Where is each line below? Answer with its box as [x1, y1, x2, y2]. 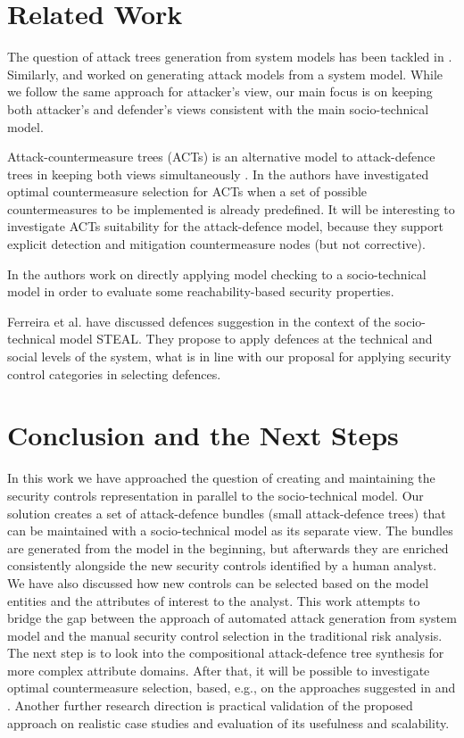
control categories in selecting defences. [7, 364, 221, 383]
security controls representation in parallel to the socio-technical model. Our [7, 485, 424, 504]
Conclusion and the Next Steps [7, 417, 399, 453]
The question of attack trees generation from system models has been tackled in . [7, 47, 452, 66]
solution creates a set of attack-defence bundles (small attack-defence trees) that [7, 503, 446, 522]
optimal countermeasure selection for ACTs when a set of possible [7, 182, 368, 201]
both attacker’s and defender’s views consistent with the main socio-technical [7, 99, 429, 118]
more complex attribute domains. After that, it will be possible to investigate [7, 660, 430, 679]
